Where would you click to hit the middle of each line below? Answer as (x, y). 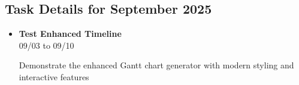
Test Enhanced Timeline (70, 34)
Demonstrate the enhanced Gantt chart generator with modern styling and (156, 65)
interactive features (54, 76)
